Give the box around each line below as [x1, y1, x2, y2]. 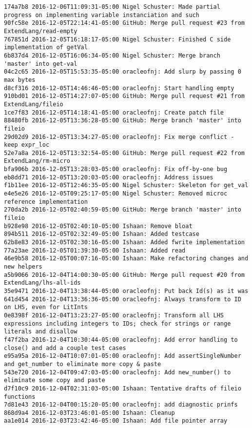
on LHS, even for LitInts [4, 304, 88, 311]
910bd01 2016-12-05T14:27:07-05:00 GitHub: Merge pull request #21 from [4, 93, 245, 100]
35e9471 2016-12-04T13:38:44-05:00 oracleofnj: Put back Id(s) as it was [4, 287, 249, 294]
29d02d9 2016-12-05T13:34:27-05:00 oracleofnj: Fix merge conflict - [4, 133, 234, 140]
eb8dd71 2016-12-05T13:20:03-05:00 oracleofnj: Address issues [4, 174, 213, 181]
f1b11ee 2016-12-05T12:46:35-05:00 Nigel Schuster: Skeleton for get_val [4, 182, 249, 189]
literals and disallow [4, 328, 78, 335]
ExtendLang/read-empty [4, 27, 78, 35]
